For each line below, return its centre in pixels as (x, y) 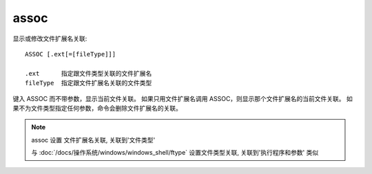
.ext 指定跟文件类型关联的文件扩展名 (89, 73)
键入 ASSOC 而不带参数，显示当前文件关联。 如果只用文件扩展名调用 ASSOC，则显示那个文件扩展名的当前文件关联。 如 (183, 98)
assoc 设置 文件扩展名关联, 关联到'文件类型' (93, 140)
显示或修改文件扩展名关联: (50, 39)
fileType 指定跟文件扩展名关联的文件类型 (89, 83)
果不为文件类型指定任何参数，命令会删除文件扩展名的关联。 (97, 108)
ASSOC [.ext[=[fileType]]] (71, 54)
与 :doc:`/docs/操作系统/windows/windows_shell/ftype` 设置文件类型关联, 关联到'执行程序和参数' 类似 (175, 153)
